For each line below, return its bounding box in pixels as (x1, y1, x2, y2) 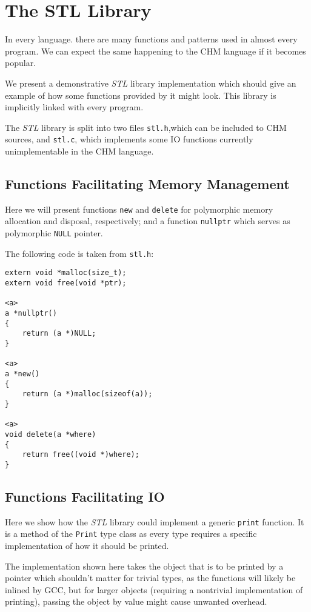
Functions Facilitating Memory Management (5, 174, 290, 193)
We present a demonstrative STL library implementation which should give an (5, 76, 296, 89)
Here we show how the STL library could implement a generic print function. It (5, 515, 304, 528)
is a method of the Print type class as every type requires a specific (5, 527, 257, 540)
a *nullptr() (5, 309, 57, 318)
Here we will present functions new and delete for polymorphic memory (5, 202, 273, 215)
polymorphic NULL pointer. (5, 227, 103, 239)
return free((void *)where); (22, 450, 139, 459)
